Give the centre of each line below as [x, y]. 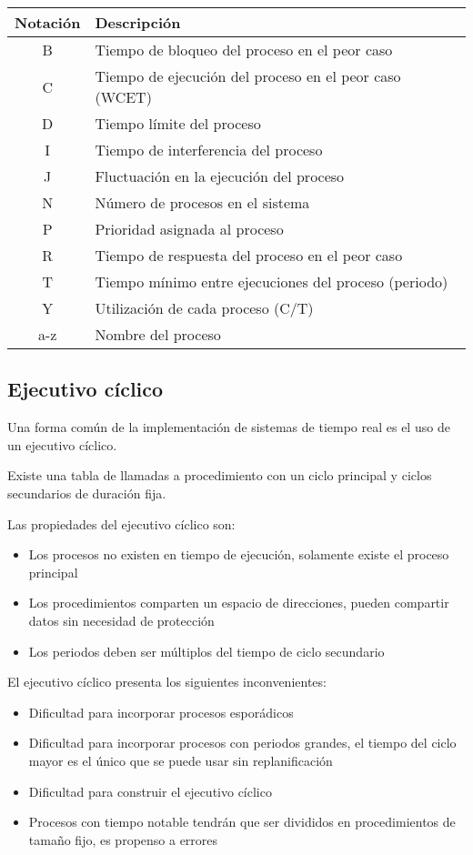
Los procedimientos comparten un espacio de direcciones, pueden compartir [239, 603]
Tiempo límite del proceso [178, 123]
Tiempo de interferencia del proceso [209, 150]
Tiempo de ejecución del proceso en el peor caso [248, 76]
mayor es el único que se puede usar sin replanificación [181, 760]
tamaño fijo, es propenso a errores [123, 839]
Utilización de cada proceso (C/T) [204, 308]
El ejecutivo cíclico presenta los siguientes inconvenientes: [167, 682]
